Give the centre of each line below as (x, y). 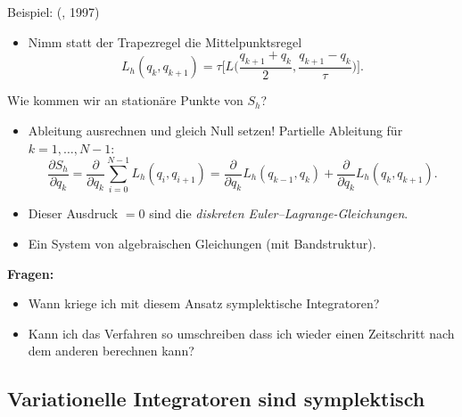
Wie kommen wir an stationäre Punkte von (125, 100)
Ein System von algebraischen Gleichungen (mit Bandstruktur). (202, 243)
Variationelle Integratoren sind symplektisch (216, 399)
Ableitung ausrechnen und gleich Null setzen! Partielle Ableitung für (215, 131)
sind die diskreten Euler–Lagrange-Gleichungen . (279, 213)
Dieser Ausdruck (73, 213)
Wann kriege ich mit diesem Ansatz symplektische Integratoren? (204, 303)
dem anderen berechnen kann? (111, 351)
